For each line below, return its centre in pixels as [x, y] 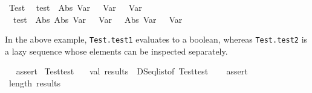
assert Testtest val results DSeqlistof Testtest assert [132, 71]
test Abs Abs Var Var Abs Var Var [98, 19]
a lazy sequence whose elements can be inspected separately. [116, 51]
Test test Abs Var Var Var [75, 7]
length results [34, 83]
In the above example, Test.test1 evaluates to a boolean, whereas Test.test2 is [156, 39]
